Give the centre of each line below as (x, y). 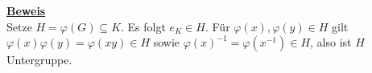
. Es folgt (143, 26)
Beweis (26, 10)
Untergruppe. (39, 60)
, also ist (331, 42)
